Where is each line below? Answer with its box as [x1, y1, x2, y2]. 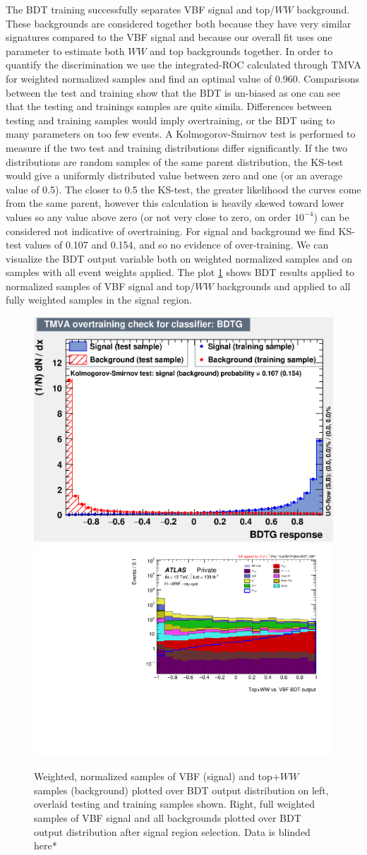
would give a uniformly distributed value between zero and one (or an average [6, 168, 343, 183]
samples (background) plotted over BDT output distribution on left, [34, 782, 329, 797]
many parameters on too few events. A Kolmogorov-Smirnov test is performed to [6, 126, 356, 141]
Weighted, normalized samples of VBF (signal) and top [34, 769, 272, 784]
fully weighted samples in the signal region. [6, 292, 192, 307]
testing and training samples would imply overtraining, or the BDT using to [6, 112, 335, 127]
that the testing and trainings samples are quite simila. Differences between [6, 99, 332, 114]
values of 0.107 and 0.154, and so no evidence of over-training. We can [25, 237, 329, 252]
